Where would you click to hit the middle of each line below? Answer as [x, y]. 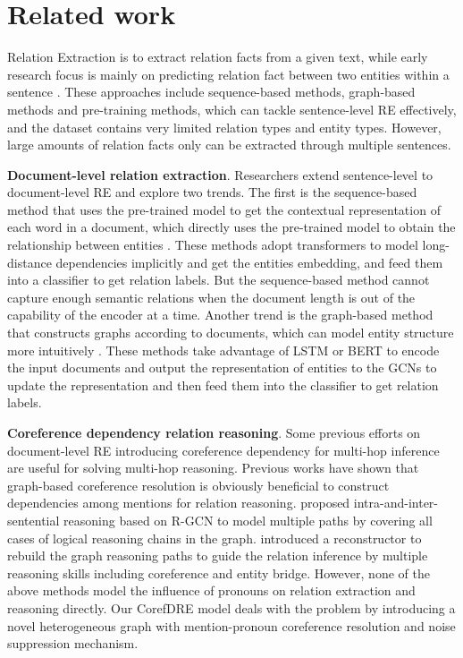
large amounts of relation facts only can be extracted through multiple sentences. [229, 145]
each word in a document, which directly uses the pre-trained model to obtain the [231, 227]
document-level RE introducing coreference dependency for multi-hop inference [223, 450]
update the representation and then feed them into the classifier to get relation [223, 385]
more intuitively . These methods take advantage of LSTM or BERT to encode [223, 350]
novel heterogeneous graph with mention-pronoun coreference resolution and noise [231, 625]
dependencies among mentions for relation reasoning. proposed [179, 503]
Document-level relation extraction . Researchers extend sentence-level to [220, 174]
